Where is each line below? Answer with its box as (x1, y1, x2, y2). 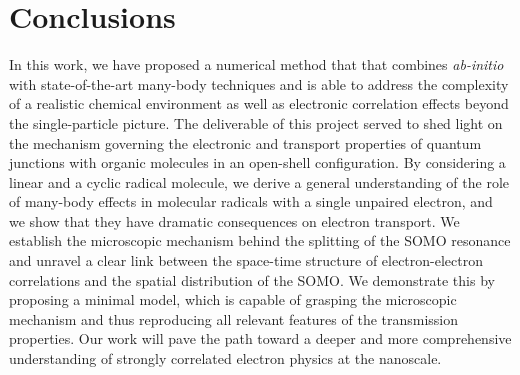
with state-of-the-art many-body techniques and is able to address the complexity (9, 73, 509, 94)
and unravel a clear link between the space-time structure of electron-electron (9, 250, 484, 271)
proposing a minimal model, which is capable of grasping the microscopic (9, 289, 457, 310)
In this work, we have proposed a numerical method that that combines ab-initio (9, 54, 504, 75)
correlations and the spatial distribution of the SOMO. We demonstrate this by (9, 269, 495, 290)
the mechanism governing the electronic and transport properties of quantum (9, 132, 482, 153)
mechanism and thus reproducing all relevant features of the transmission (9, 308, 459, 329)
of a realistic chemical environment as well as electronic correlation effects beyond (9, 93, 509, 114)
